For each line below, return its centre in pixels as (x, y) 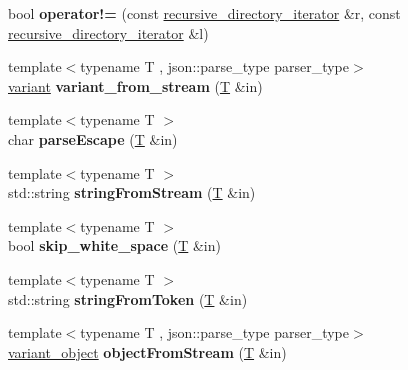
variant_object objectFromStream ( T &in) (147, 351)
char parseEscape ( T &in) (93, 138)
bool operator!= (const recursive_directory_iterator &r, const (204, 13)
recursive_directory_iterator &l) (108, 32)
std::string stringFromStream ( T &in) (132, 192)
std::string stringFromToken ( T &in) (128, 298)
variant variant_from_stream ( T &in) (135, 85)
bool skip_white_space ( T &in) (114, 245)
